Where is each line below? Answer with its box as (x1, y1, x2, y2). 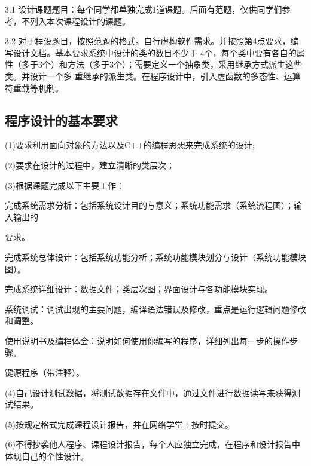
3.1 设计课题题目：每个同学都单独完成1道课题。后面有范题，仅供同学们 (5, 3, 282, 15)
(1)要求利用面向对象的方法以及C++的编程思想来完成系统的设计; (5, 139, 255, 151)
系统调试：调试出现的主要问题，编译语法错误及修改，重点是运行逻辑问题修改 (5, 302, 306, 315)
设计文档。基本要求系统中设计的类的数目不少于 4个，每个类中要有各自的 (13, 46, 297, 59)
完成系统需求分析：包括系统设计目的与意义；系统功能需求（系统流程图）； (5, 199, 294, 211)
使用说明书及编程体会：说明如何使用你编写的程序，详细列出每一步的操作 (5, 334, 289, 347)
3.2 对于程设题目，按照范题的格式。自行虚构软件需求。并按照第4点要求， (5, 35, 291, 47)
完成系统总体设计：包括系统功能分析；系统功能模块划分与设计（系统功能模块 (5, 250, 306, 263)
